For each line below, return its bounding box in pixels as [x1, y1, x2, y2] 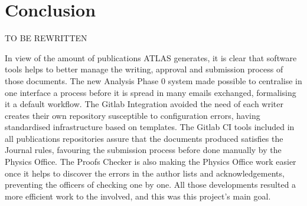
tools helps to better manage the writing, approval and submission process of [5, 63, 283, 75]
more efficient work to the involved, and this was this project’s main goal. [5, 190, 271, 202]
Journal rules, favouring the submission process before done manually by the [5, 144, 282, 156]
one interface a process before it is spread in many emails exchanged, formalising [5, 86, 296, 98]
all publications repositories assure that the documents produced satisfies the [5, 132, 283, 144]
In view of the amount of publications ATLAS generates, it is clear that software [5, 51, 297, 64]
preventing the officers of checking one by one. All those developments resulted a [5, 178, 296, 191]
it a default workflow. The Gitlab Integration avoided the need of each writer [5, 98, 283, 110]
